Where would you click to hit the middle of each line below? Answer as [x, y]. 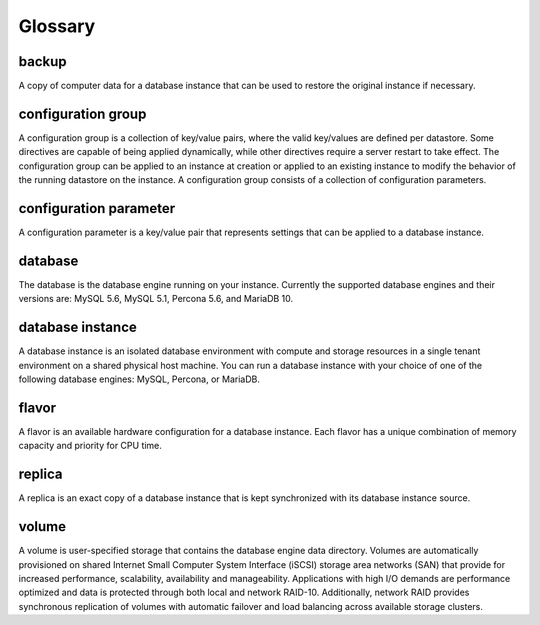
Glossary [57, 26]
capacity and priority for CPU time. [90, 446]
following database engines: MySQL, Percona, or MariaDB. [139, 379]
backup [42, 61]
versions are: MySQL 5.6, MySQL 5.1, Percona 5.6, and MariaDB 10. [156, 299]
